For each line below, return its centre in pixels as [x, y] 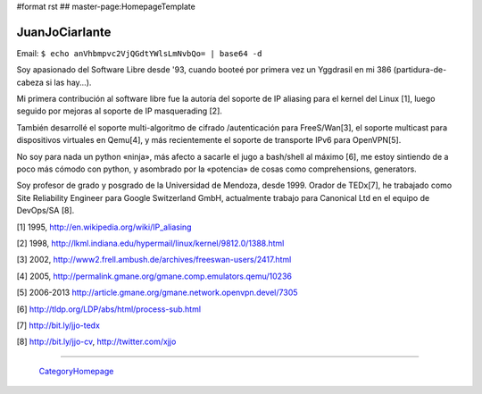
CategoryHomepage [76, 371]
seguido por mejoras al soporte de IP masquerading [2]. [120, 111]
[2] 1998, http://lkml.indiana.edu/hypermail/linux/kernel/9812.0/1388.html [150, 243]
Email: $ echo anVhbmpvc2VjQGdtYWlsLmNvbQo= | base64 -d [139, 53]
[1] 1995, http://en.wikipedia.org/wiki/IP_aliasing [104, 227]
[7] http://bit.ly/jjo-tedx [58, 325]
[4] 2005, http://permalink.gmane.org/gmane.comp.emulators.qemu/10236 [154, 276]
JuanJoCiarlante [64, 32]
